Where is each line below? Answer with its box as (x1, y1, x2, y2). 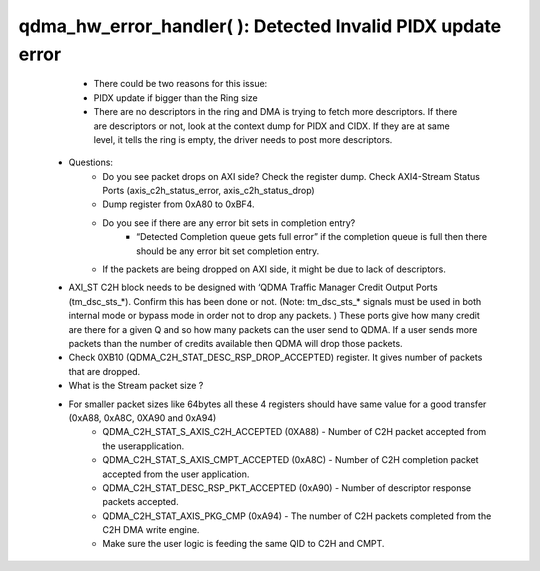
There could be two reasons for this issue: (93, 78, 268, 90)
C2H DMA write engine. (102, 524, 200, 536)
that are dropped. (68, 365, 141, 377)
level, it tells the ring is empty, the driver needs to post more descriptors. (93, 133, 393, 145)
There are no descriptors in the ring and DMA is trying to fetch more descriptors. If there (93, 106, 458, 118)
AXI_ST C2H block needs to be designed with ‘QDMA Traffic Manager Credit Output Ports (68, 281, 439, 294)
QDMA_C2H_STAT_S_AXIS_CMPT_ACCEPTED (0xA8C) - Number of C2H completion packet (102, 454, 479, 466)
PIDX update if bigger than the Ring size (93, 91, 259, 104)
